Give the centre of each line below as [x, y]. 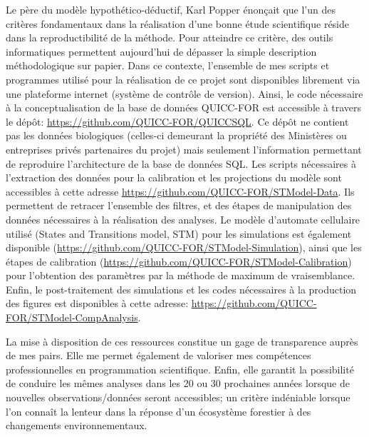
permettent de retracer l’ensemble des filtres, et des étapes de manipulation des [179, 205]
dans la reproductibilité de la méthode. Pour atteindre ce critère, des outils [170, 37]
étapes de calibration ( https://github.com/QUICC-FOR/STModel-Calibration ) [179, 261]
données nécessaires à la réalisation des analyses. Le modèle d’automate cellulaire [183, 219]
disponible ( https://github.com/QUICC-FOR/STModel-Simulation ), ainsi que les [184, 247]
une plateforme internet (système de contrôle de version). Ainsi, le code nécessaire [184, 93]
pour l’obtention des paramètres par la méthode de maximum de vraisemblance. [181, 275]
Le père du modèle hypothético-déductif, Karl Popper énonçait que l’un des [171, 9]
